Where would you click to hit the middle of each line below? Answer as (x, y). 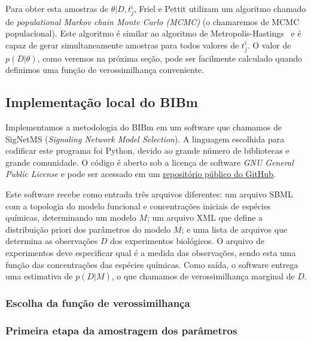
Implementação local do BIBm (102, 102)
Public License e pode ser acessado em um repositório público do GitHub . (141, 174)
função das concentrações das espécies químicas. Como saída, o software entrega (152, 264)
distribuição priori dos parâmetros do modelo (88, 229)
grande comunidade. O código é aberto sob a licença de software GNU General (150, 162)
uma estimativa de (39, 276)
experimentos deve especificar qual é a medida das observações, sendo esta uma (151, 252)
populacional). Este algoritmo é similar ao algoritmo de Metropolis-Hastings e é (153, 33)
